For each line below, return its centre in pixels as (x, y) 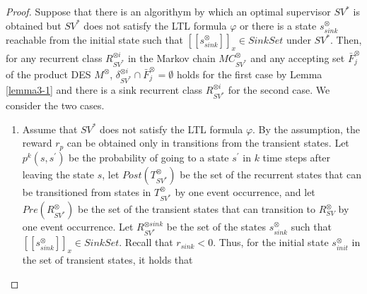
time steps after (297, 157)
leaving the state (58, 174)
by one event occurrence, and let (245, 191)
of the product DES (48, 74)
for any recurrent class (54, 57)
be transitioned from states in (87, 191)
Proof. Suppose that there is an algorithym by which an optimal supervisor (168, 11)
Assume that (50, 129)
